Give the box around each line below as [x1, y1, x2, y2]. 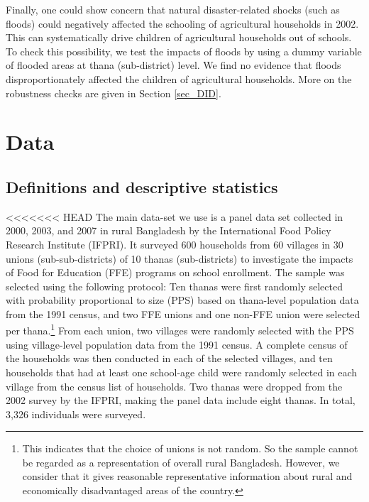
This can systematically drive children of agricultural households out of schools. [6, 30, 352, 45]
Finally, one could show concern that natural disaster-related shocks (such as [6, 2, 340, 16]
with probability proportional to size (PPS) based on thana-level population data [6, 293, 359, 307]
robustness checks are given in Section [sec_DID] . [6, 85, 221, 100]
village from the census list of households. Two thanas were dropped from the [6, 378, 343, 393]
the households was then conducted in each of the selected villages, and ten [6, 351, 333, 366]
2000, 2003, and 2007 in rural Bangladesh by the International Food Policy [6, 223, 331, 238]
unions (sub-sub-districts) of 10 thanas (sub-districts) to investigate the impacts [6, 251, 353, 266]
